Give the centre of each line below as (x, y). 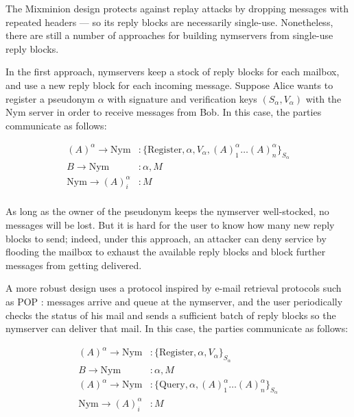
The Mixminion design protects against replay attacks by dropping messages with (177, 8)
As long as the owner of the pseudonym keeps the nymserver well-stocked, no (167, 211)
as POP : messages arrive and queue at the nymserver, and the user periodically (174, 302)
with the (323, 98)
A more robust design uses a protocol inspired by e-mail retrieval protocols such (174, 288)
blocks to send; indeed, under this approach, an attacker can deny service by (166, 238)
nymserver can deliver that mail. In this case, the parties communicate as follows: (177, 328)
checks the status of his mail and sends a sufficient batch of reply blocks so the (171, 315)
